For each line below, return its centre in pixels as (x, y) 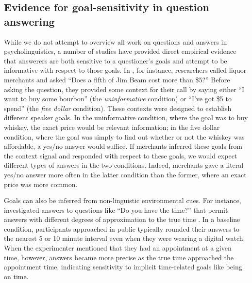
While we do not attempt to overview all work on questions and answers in (116, 41)
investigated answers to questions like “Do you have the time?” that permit (116, 210)
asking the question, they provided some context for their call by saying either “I (124, 89)
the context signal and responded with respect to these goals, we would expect (121, 155)
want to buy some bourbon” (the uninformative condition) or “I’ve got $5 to (118, 99)
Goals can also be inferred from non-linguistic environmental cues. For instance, (123, 200)
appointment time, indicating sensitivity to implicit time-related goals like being (123, 267)
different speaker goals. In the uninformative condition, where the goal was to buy (126, 118)
